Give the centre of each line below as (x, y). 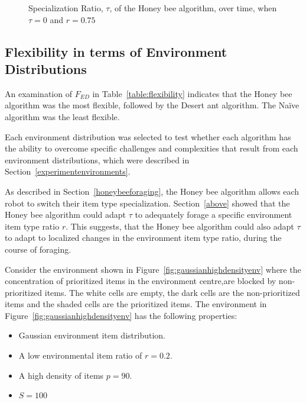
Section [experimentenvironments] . (68, 171)
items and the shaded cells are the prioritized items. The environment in (136, 304)
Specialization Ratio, (66, 8)
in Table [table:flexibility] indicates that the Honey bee (192, 93)
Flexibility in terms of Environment (116, 51)
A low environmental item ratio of (80, 355)
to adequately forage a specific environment (214, 215)
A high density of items (61, 375)
